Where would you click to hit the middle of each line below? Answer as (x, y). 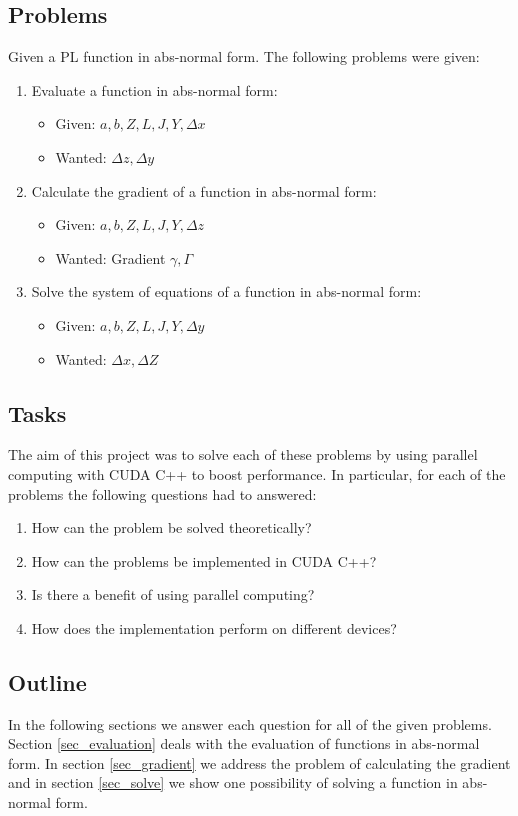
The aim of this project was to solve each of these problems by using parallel (243, 454)
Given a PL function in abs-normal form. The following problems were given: (244, 56)
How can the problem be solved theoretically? (171, 527)
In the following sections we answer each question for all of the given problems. (250, 723)
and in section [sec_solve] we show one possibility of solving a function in (233, 782)
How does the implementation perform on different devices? (214, 627)
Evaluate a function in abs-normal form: (154, 89)
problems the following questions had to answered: (162, 493)
